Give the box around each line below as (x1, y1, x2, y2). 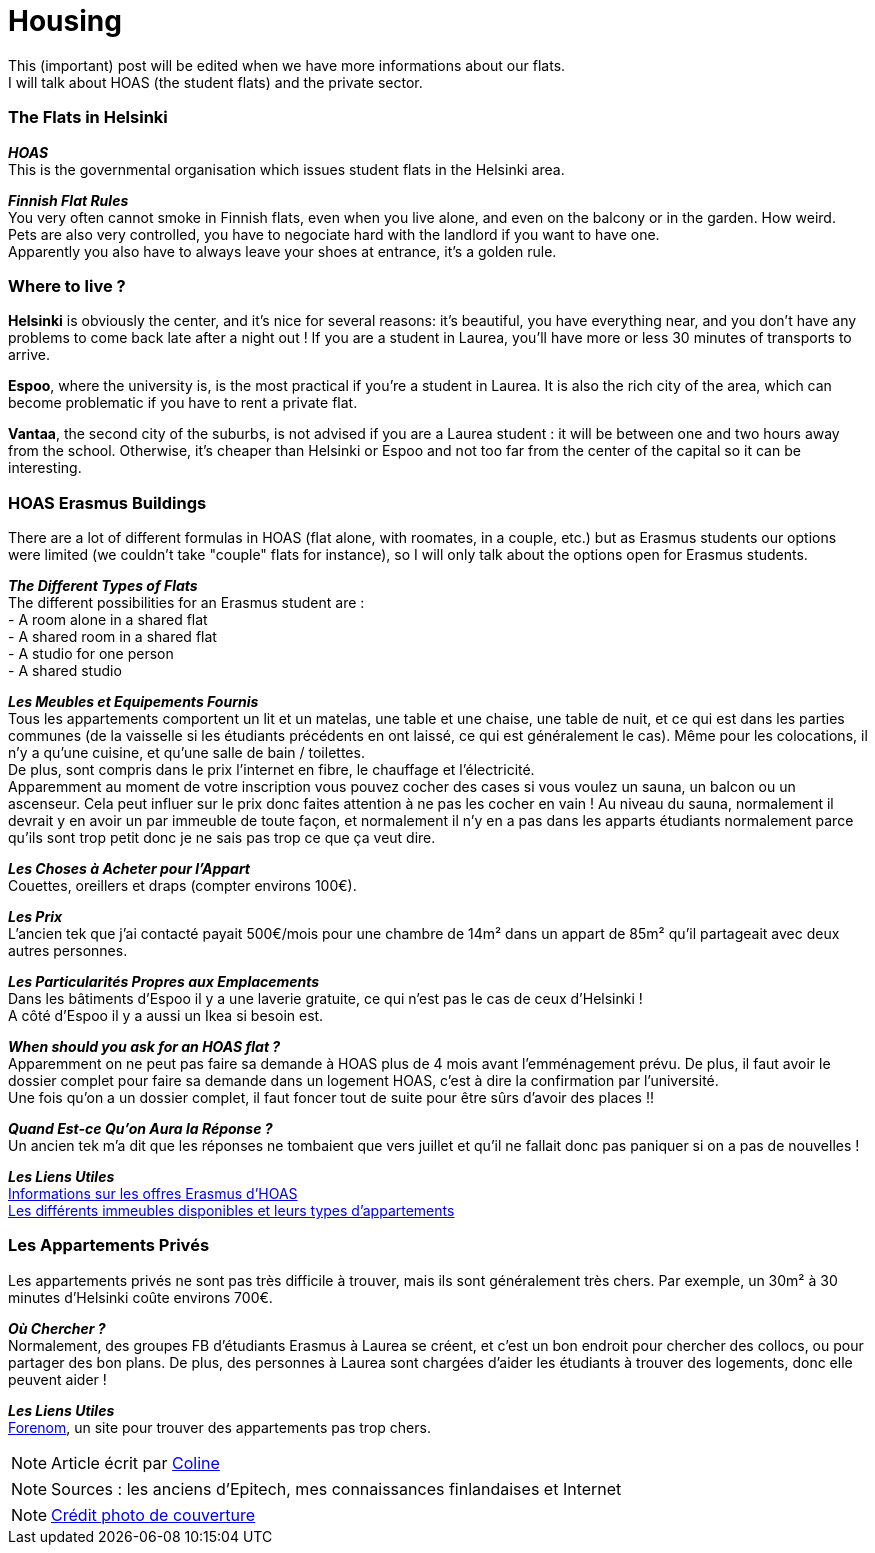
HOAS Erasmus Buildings (8, 492, 207, 513)
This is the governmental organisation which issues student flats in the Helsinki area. (8, 160, 565, 178)
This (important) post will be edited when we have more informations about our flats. (8, 56, 566, 74)
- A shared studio (8, 662, 122, 679)
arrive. (8, 346, 50, 364)
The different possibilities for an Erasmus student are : (8, 594, 365, 611)
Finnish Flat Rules (8, 191, 129, 209)
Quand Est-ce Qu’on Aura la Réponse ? (8, 1120, 273, 1137)
